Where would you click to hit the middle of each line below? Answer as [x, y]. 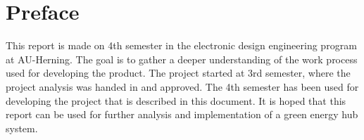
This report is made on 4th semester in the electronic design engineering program [181, 45]
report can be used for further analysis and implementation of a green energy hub [182, 114]
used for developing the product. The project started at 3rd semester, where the [178, 73]
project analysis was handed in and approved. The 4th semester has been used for [182, 86]
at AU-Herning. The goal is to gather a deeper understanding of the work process [182, 59]
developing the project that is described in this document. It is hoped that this [176, 100]
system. [22, 128]
